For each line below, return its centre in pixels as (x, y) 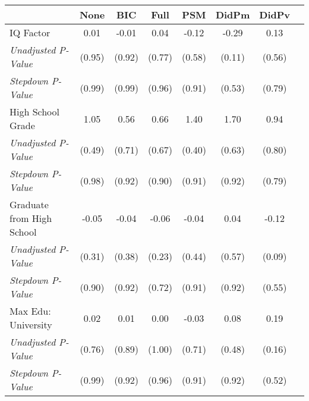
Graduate (29, 204)
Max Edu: (30, 311)
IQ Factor (30, 32)
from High (31, 218)
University (31, 325)
